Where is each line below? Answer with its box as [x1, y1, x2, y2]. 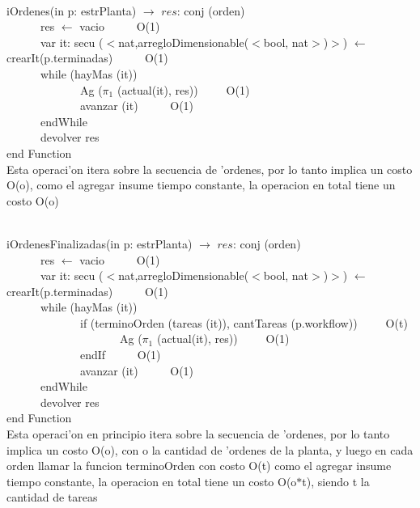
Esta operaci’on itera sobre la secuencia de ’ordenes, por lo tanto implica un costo [6, 160, 413, 177]
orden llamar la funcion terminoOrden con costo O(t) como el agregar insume [6, 457, 392, 474]
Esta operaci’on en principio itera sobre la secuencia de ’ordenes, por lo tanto [6, 425, 390, 442]
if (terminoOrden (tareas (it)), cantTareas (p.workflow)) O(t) [79, 314, 408, 331]
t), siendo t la [302, 472, 370, 489]
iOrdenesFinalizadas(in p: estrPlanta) [6, 235, 193, 252]
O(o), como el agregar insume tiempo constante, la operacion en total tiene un [6, 176, 396, 193]
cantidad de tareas [6, 489, 98, 506]
